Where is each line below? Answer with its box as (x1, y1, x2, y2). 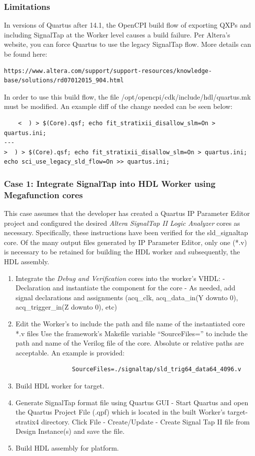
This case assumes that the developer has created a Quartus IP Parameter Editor (4, 208, 250, 218)
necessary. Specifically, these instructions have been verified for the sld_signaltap (4, 227, 248, 238)
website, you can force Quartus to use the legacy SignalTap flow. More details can (4, 39, 252, 49)
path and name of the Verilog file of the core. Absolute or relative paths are (15, 338, 244, 348)
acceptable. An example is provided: (15, 347, 125, 357)
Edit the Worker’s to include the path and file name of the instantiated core (15, 318, 245, 329)
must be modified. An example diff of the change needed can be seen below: (4, 101, 233, 111)
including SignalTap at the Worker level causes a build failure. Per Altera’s (4, 29, 230, 39)
